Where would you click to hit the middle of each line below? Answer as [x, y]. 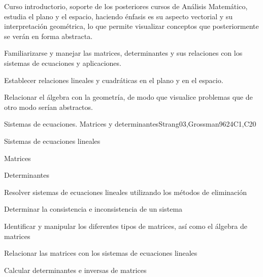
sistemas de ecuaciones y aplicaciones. [63, 63]
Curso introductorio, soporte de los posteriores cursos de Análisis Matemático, [126, 6]
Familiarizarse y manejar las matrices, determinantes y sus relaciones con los [123, 53]
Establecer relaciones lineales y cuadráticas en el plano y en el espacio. [114, 80]
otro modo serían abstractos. [48, 107]
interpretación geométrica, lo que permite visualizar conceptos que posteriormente [131, 26]
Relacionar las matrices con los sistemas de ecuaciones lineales [101, 253]
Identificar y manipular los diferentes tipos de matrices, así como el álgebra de [126, 226]
